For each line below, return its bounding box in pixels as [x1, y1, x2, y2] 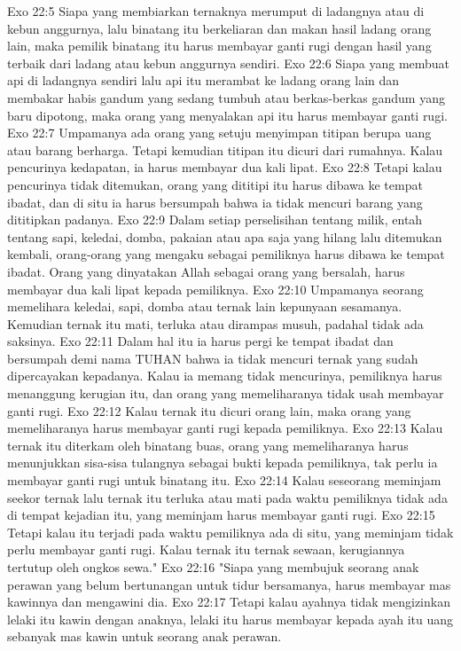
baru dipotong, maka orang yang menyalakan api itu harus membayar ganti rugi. [7, 106, 448, 124]
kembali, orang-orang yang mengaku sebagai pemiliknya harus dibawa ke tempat [7, 245, 445, 263]
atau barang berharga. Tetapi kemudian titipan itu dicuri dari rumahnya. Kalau [7, 140, 443, 159]
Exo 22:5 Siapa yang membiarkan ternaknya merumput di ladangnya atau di [7, 2, 425, 20]
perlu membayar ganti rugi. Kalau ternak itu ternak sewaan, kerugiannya [7, 540, 405, 559]
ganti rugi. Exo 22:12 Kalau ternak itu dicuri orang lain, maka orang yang [7, 401, 411, 420]
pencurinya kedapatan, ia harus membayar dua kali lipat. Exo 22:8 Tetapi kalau [7, 158, 442, 176]
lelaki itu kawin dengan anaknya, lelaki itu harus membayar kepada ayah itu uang [7, 609, 454, 628]
